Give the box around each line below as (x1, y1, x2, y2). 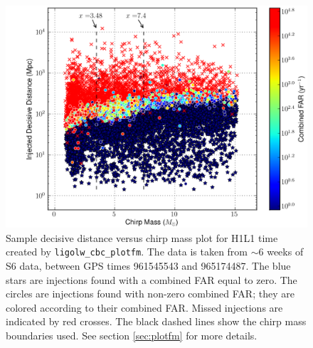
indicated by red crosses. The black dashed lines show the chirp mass (6, 314, 307, 329)
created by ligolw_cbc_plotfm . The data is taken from (6, 244, 248, 259)
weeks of (267, 244, 304, 259)
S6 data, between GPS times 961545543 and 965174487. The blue (6, 258, 291, 273)
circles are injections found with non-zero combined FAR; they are (6, 286, 295, 301)
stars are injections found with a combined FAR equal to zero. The (6, 272, 297, 287)
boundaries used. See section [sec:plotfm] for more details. (6, 328, 258, 343)
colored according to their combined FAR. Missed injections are (6, 300, 283, 315)
